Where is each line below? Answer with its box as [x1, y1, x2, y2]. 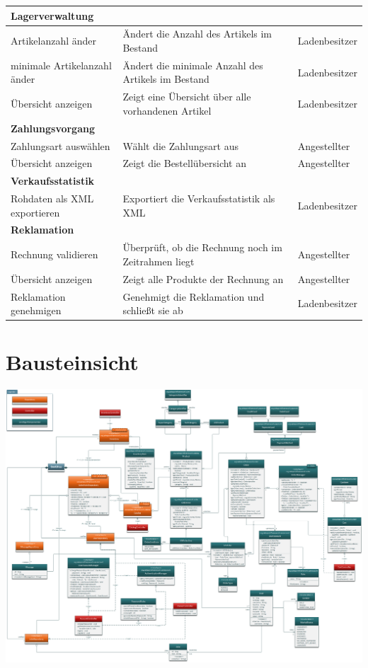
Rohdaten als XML [11, 191, 94, 206]
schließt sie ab [122, 303, 183, 318]
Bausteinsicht [6, 347, 139, 376]
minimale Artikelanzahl [11, 57, 112, 72]
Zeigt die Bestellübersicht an [122, 156, 246, 171]
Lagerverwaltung [11, 8, 94, 23]
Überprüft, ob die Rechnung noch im [122, 240, 282, 255]
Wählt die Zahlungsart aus [122, 138, 238, 153]
